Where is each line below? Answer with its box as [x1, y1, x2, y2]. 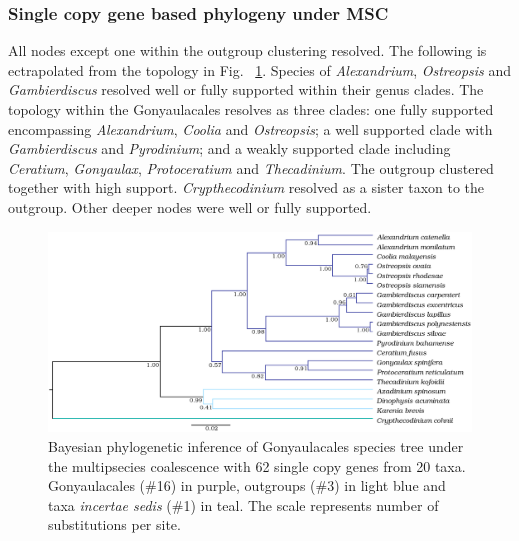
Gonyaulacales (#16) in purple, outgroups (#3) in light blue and [48, 475, 446, 496]
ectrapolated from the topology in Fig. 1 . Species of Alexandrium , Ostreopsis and [8, 59, 512, 80]
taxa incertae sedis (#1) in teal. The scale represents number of [48, 494, 439, 515]
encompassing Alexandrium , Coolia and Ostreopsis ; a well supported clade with [8, 118, 493, 139]
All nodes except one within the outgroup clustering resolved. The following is [8, 40, 487, 61]
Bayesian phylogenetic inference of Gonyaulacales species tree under [48, 435, 464, 456]
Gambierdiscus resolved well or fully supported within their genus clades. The [8, 79, 484, 100]
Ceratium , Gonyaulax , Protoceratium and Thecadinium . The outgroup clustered [8, 157, 494, 178]
